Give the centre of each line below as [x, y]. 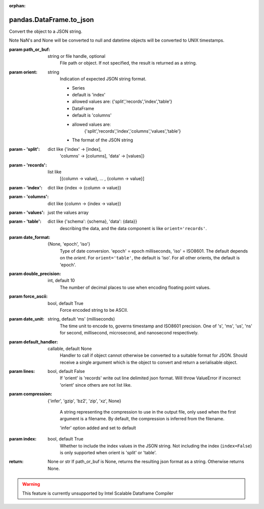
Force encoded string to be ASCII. [94, 310]
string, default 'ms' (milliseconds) [81, 319]
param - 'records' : [28, 165]
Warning [31, 484]
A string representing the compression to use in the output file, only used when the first [148, 412]
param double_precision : [35, 274]
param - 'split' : [24, 149]
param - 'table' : [25, 221]
